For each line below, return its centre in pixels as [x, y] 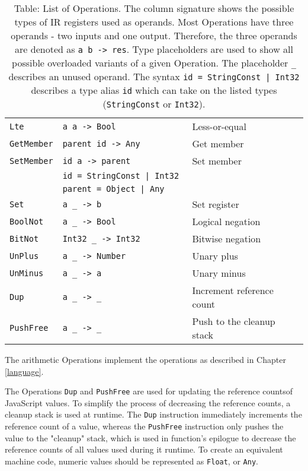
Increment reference [233, 290]
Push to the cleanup [234, 321]
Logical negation [226, 221]
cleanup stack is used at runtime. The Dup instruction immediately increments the [153, 414]
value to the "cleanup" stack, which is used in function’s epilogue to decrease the [150, 437]
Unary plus [215, 256]
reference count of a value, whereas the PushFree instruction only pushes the [144, 426]
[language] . [24, 371]
